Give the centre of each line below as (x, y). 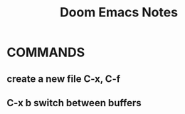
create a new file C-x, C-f (64, 79)
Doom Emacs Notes (119, 12)
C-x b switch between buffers (74, 103)
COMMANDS (46, 52)
